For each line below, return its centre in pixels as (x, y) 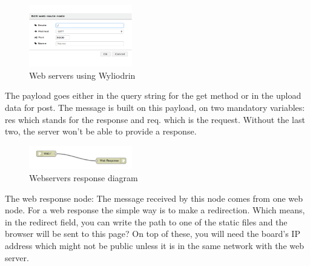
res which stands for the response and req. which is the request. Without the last (155, 119)
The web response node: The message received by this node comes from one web (154, 198)
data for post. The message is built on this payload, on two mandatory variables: (155, 108)
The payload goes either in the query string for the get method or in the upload (153, 95)
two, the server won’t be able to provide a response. (101, 131)
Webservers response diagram (84, 177)
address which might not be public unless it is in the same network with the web (155, 245)
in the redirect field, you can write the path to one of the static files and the (146, 221)
